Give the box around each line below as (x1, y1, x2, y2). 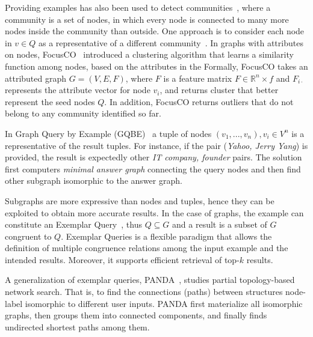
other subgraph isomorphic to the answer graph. (5, 174, 182, 187)
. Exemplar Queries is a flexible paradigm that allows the (61, 229, 272, 242)
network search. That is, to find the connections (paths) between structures (5, 285, 283, 298)
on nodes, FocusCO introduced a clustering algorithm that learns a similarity (5, 48, 294, 61)
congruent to (5, 229, 52, 242)
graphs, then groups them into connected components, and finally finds (5, 309, 267, 321)
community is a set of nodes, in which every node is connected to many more (5, 13, 289, 25)
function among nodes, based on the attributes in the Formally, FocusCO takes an (5, 59, 308, 72)
